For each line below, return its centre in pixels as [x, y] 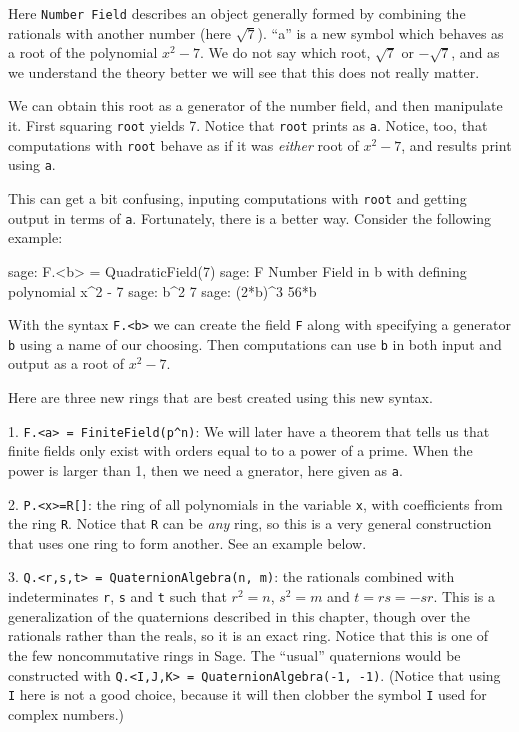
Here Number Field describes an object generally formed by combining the [237, 13]
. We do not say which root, [285, 52]
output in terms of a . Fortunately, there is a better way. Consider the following [250, 217]
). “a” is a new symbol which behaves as [380, 32]
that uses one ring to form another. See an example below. [187, 542]
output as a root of [66, 363]
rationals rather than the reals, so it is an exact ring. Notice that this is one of [248, 635]
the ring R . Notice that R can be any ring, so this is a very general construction [250, 523]
